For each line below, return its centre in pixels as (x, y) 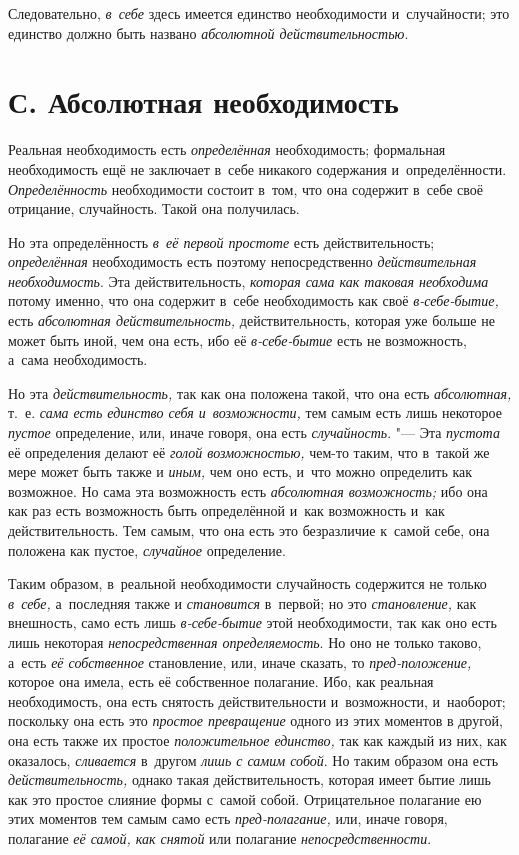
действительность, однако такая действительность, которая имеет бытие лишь (249, 779)
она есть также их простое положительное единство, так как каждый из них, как (257, 739)
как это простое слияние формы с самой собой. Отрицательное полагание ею (245, 798)
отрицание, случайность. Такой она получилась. (154, 208)
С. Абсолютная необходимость (203, 101)
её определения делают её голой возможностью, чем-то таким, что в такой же (249, 451)
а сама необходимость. (78, 359)
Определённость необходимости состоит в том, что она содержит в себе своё (246, 188)
